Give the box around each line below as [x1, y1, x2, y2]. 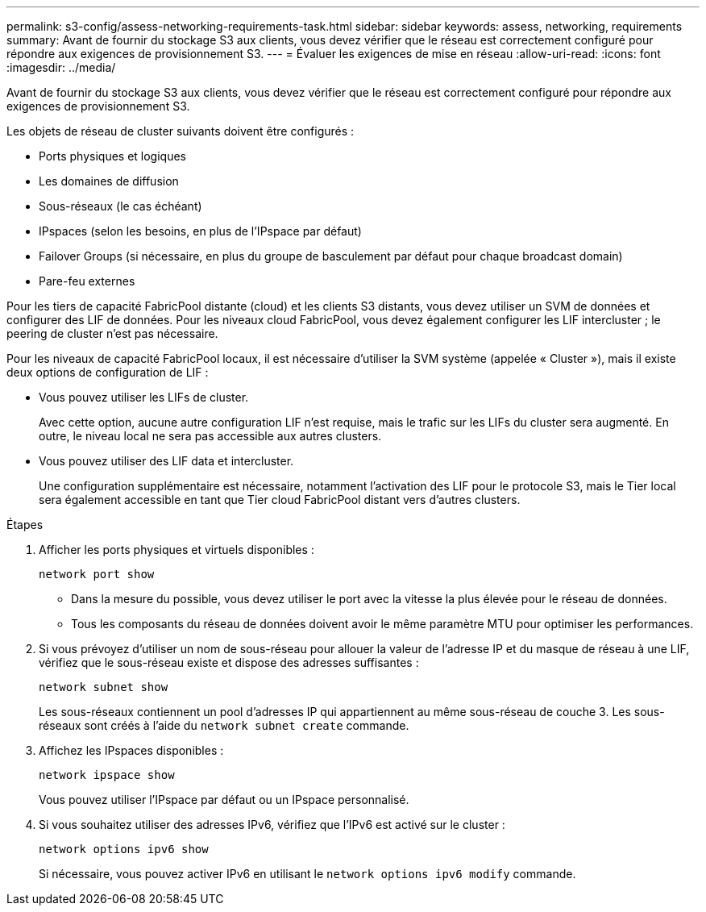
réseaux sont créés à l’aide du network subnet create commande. [39, 718, 409, 732]
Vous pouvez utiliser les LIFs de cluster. [39, 390, 249, 404]
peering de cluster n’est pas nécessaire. [6, 327, 218, 340]
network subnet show [39, 681, 168, 693]
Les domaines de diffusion [39, 174, 179, 188]
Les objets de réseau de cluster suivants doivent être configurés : [6, 124, 355, 138]
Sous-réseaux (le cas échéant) [39, 199, 202, 213]
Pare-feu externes [39, 274, 135, 288]
